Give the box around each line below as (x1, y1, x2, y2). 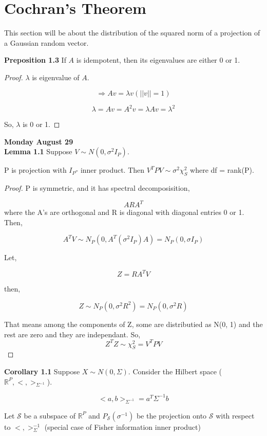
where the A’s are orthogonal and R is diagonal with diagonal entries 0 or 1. (4, 207, 244, 217)
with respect (216, 410, 255, 421)
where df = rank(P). (190, 165, 254, 175)
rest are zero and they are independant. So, (4, 329, 141, 339)
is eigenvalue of (32, 71, 80, 82)
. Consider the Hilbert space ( (128, 366, 222, 377)
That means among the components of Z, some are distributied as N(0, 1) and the (4, 318, 263, 329)
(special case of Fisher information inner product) (44, 421, 201, 432)
